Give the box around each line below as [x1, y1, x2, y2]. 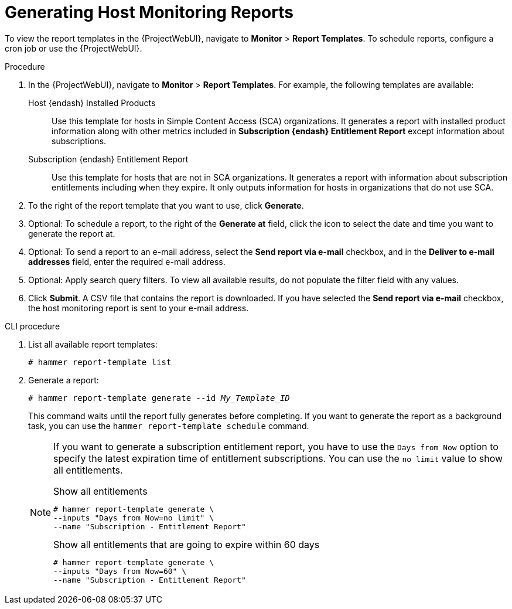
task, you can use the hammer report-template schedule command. [28, 420, 309, 431]
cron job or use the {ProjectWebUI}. [5, 43, 142, 53]
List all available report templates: [28, 339, 158, 349]
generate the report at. [28, 228, 115, 239]
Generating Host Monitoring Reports [5, 2, 293, 22]
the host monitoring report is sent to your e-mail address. [28, 302, 249, 313]
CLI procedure [5, 321, 60, 331]
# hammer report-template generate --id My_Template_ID [28, 393, 290, 403]
